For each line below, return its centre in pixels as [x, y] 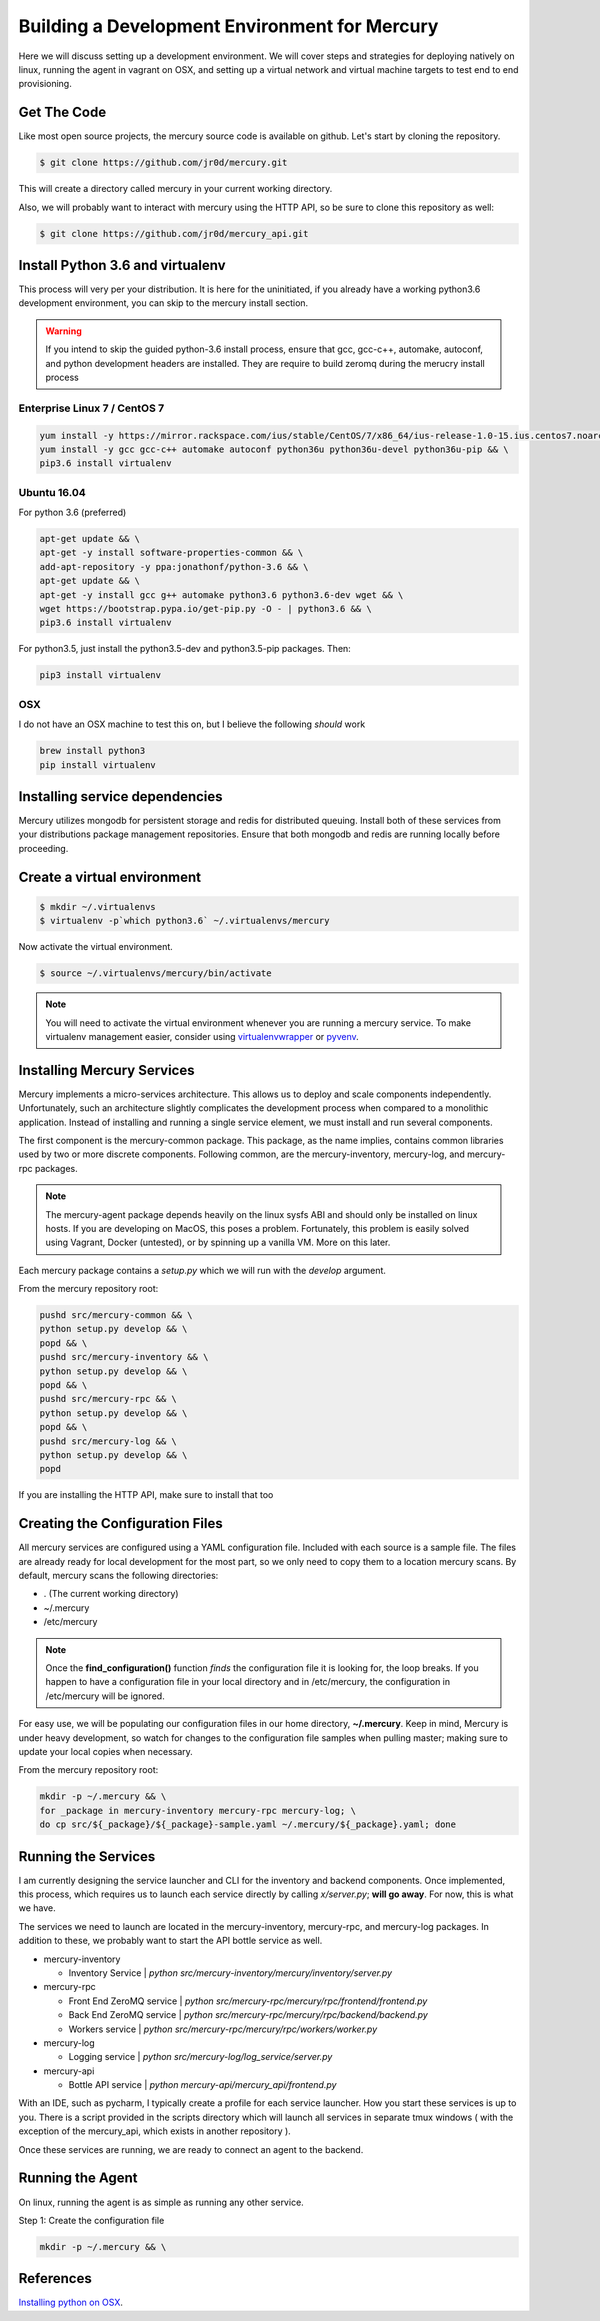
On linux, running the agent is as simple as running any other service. [161, 2202]
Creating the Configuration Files [121, 1523]
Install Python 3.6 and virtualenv [122, 265]
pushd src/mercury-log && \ [108, 1441]
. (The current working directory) [111, 1594]
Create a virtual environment [110, 876]
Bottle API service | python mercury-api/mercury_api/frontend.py [202, 2085]
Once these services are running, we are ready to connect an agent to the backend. [191, 2149]
